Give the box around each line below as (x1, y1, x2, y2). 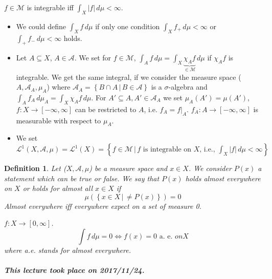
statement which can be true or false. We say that (4, 173, 160, 183)
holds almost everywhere (185, 173, 261, 183)
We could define (16, 20, 66, 31)
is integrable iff (27, 2, 74, 12)
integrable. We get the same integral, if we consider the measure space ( (16, 71, 241, 82)
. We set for (74, 52, 111, 63)
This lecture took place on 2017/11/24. (4, 265, 145, 275)
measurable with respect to (16, 115, 101, 125)
